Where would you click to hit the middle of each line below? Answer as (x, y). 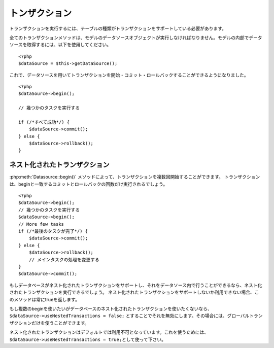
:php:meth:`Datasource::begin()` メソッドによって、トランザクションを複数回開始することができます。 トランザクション (135, 177)
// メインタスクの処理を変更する (64, 259)
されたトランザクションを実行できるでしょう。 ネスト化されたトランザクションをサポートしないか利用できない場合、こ (134, 292)
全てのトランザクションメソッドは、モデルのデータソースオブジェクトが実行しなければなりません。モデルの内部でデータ (136, 38)
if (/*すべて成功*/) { (44, 122)
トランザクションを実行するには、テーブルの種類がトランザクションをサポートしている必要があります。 (118, 28)
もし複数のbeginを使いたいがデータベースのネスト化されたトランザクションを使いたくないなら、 (111, 308)
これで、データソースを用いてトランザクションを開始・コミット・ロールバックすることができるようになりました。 (129, 75)
